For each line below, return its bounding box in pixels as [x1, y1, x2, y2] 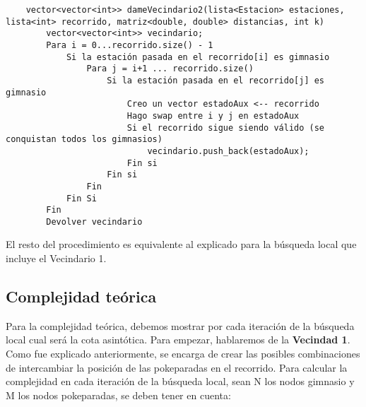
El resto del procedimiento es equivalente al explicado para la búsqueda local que [6, 237, 357, 252]
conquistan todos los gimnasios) [6, 134, 163, 145]
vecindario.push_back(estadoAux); [147, 146, 309, 156]
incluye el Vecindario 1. [6, 251, 107, 266]
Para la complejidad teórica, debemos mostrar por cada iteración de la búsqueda [6, 318, 355, 333]
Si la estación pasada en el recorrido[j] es [107, 75, 325, 85]
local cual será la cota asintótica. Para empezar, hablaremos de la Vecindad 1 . [6, 332, 350, 347]
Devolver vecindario [46, 216, 143, 227]
